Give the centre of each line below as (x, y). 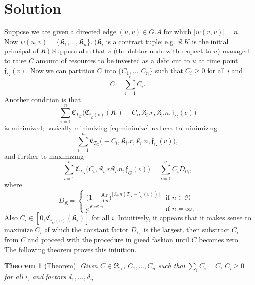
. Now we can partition (60, 70)
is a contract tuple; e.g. (140, 41)
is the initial (210, 41)
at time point (218, 60)
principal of (22, 51)
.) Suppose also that (75, 51)
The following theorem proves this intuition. (70, 249)
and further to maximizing (44, 156)
